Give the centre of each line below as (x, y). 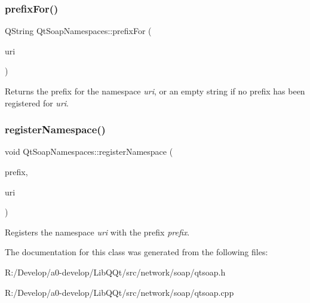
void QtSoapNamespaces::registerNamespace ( (89, 151)
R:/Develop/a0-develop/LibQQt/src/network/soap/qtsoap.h (115, 272)
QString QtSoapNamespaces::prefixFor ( (78, 31)
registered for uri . (37, 102)
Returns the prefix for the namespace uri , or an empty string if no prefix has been (155, 91)
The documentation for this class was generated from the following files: (136, 252)
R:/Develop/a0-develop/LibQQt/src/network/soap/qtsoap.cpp (119, 292)
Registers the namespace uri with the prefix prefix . (97, 232)
